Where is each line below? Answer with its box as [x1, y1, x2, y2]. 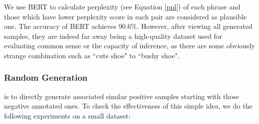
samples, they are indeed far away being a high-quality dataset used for [4, 30, 223, 41]
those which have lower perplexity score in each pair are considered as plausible [4, 11, 247, 21]
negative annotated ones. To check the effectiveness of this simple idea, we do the [4, 101, 253, 111]
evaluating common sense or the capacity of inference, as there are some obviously [4, 40, 255, 51]
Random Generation [4, 71, 88, 84]
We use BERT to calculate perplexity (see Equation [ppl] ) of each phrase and [4, 1, 241, 11]
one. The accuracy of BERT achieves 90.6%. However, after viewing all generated [4, 21, 253, 31]
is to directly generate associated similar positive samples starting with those [4, 91, 239, 101]
